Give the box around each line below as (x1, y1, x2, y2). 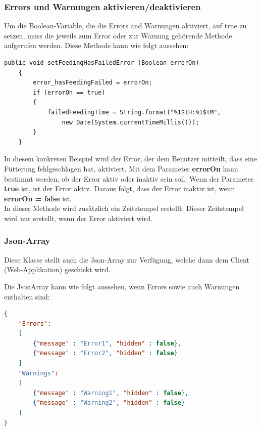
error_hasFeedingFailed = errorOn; (33, 79, 152, 87)
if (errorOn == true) (33, 89, 106, 96)
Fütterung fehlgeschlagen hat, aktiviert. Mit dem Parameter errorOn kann (4, 163, 238, 174)
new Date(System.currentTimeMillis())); (62, 118, 199, 126)
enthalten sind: (4, 291, 50, 302)
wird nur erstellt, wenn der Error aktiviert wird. (4, 212, 152, 223)
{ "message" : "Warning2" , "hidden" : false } (33, 399, 185, 407)
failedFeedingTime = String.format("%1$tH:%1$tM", (47, 108, 221, 116)
